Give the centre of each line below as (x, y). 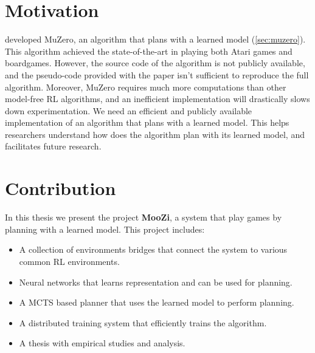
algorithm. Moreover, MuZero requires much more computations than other (146, 87)
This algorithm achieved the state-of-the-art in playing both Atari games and (149, 51)
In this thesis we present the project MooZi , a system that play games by (144, 217)
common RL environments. (69, 261)
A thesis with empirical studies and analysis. (102, 343)
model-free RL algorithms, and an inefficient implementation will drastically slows (157, 99)
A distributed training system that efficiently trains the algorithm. (143, 322)
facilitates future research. (53, 146)
